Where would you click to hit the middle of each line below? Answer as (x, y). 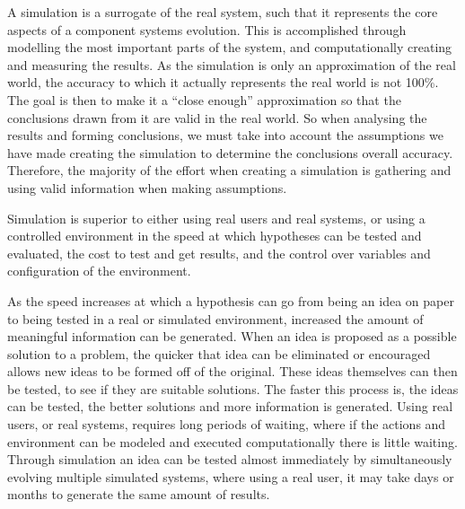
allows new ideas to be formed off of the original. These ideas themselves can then (232, 371)
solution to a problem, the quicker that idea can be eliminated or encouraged (219, 353)
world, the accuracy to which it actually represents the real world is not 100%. (223, 82)
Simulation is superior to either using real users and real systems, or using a (216, 218)
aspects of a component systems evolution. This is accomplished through (207, 29)
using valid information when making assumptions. (147, 187)
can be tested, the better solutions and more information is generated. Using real (230, 406)
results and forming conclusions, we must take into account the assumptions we (225, 135)
